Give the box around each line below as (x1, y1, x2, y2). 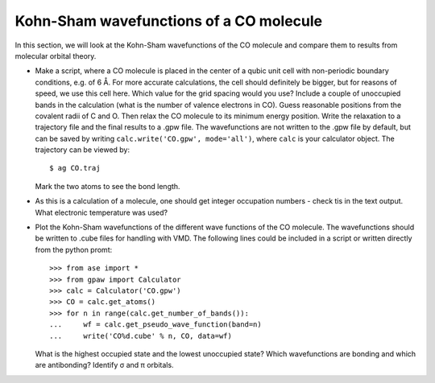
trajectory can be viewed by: (35, 145, 130, 154)
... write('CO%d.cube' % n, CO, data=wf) (49, 331, 233, 340)
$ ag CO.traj (49, 163, 101, 173)
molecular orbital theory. (14, 51, 97, 60)
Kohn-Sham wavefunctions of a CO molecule (14, 12, 322, 30)
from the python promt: (35, 245, 113, 254)
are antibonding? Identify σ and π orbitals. (35, 360, 174, 370)
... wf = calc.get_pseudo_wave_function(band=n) (49, 320, 262, 329)
